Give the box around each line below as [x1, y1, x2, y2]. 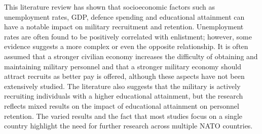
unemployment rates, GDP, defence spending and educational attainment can [4, 11, 245, 22]
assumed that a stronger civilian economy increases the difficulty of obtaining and [4, 51, 258, 61]
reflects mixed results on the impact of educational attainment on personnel [4, 100, 239, 111]
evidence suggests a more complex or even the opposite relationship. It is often [4, 41, 248, 52]
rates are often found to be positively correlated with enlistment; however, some [4, 31, 252, 41]
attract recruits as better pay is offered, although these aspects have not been [4, 71, 245, 81]
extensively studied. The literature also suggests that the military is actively [4, 80, 241, 91]
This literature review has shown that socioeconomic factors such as [4, 2, 215, 12]
